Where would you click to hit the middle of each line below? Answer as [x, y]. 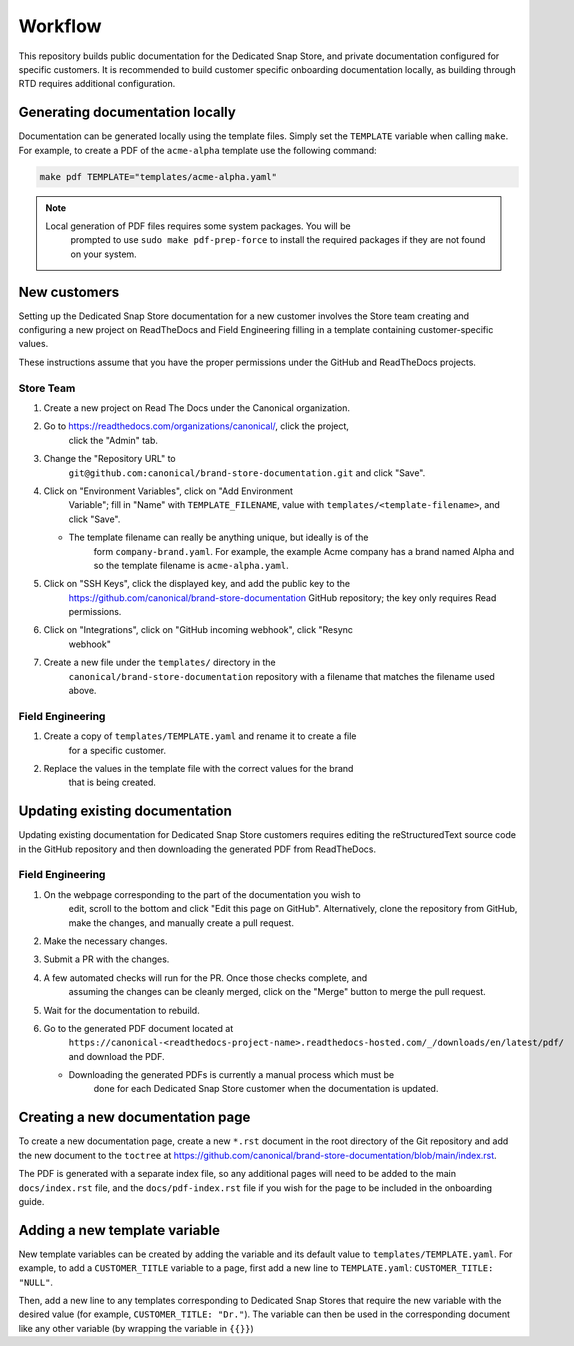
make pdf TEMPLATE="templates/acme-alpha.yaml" [158, 176]
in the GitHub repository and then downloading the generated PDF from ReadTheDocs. [197, 849]
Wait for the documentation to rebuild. [121, 1010]
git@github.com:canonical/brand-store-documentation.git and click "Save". [247, 472]
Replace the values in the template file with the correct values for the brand [198, 768]
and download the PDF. [116, 1056]
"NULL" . [36, 1282]
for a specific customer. [117, 750]
